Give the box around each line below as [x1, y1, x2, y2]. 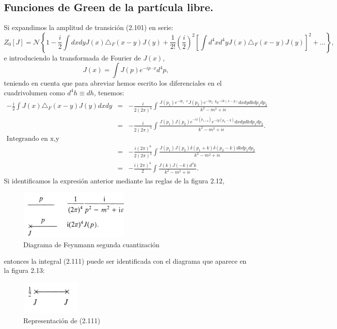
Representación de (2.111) [23, 315, 100, 325]
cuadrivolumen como [4, 87, 65, 97]
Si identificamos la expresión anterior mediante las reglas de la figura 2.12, [4, 176, 225, 186]
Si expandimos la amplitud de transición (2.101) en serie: [4, 22, 174, 32]
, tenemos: [94, 87, 125, 97]
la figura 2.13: [4, 265, 45, 275]
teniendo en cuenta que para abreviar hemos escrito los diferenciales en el [4, 78, 222, 88]
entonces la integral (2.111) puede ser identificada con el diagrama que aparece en [4, 255, 247, 266]
